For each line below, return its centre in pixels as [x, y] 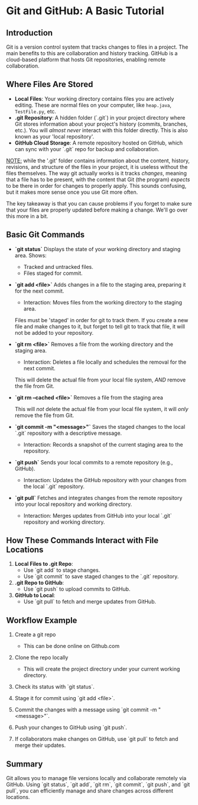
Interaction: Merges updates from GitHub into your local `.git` [98, 515]
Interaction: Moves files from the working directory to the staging [103, 302]
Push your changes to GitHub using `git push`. [71, 727]
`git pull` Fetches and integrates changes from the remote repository [98, 498]
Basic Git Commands [45, 235]
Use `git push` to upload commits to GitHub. [77, 589]
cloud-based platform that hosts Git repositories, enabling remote [86, 60]
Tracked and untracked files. [58, 267]
